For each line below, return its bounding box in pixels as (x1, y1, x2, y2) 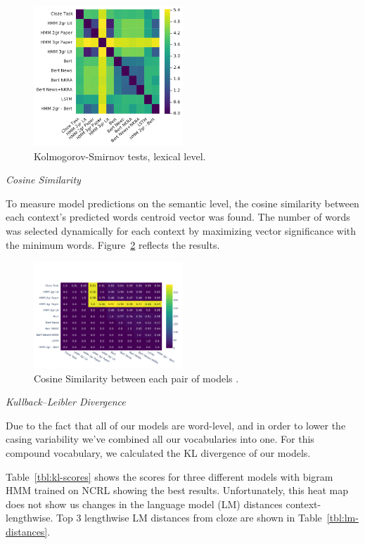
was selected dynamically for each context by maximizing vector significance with (6, 223, 357, 238)
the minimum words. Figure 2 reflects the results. (6, 237, 220, 252)
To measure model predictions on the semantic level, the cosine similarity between (6, 195, 359, 210)
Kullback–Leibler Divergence (6, 394, 126, 409)
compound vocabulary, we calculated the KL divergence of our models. (6, 446, 311, 460)
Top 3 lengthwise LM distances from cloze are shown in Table (56, 510, 322, 525)
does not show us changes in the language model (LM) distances (6, 496, 283, 511)
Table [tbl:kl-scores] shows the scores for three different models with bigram (6, 469, 333, 484)
